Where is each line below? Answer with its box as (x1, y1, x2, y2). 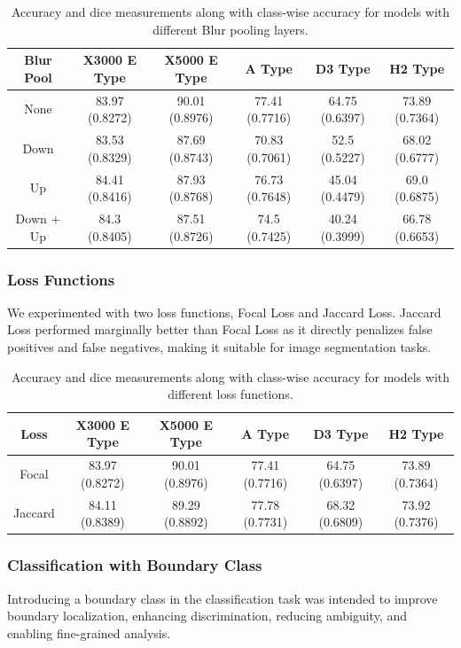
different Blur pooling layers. (152, 20, 309, 38)
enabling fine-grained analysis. (7, 623, 171, 642)
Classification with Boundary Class (7, 554, 262, 576)
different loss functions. (168, 385, 293, 403)
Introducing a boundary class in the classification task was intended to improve (7, 589, 438, 607)
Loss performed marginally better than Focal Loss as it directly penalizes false (7, 320, 433, 339)
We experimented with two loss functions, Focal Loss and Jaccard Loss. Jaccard (7, 302, 441, 321)
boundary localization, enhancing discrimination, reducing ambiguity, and (7, 606, 408, 625)
